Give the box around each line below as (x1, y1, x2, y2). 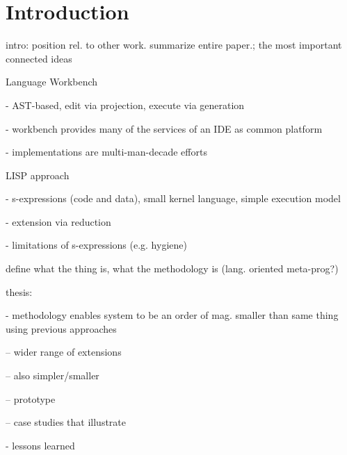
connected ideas (6, 51, 72, 65)
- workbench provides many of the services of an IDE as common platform (6, 121, 323, 135)
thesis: (6, 284, 33, 299)
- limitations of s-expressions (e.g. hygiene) (6, 238, 187, 252)
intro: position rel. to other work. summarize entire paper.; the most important (6, 38, 342, 52)
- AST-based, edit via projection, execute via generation (6, 97, 245, 112)
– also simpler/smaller (6, 368, 99, 383)
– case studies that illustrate (6, 415, 126, 429)
